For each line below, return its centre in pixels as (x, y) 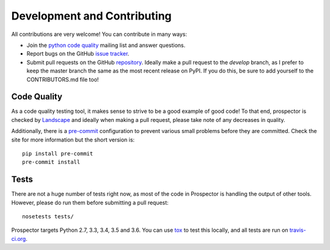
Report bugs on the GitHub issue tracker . (78, 54)
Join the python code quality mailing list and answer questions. (106, 45)
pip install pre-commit (58, 153)
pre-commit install (51, 162)
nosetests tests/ (48, 217)
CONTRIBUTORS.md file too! (63, 79)
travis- (298, 230)
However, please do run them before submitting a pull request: (90, 202)
